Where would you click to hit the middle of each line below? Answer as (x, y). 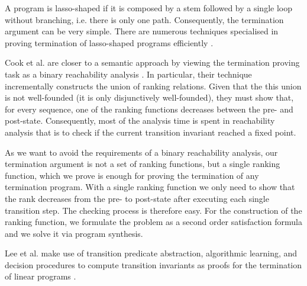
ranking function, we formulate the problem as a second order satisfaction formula (154, 222)
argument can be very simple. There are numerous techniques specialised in (142, 31)
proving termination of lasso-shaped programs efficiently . (109, 42)
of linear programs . (41, 276)
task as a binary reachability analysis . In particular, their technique (128, 74)
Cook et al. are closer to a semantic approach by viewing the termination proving (152, 62)
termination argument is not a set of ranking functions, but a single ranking (143, 164)
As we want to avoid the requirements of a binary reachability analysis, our (141, 152)
